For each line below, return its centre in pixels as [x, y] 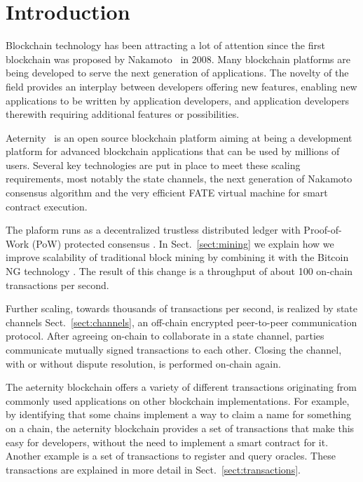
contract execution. [47, 206]
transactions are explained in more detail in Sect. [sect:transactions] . [153, 469]
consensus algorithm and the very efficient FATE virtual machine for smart [167, 193]
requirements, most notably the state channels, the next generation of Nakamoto [179, 179]
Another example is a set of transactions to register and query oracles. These [171, 456]
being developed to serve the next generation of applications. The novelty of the [177, 73]
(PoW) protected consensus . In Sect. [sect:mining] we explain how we [183, 243]
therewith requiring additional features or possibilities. [123, 114]
